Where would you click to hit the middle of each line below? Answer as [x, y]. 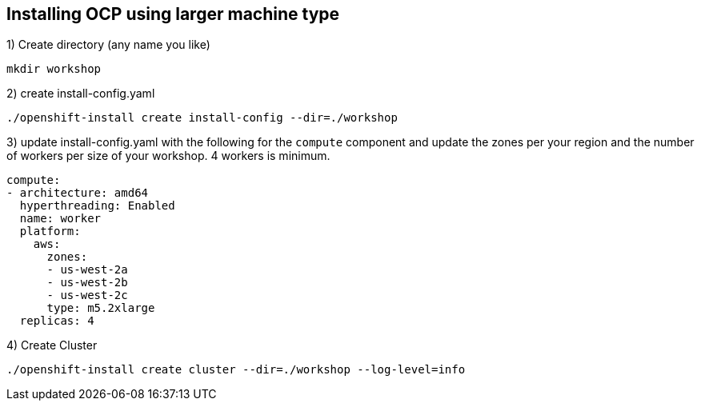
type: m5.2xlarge [101, 308]
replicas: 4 [57, 321]
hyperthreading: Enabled [97, 206]
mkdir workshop [54, 69]
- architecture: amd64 [78, 193]
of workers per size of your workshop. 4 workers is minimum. [168, 156]
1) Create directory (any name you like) [108, 45]
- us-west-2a [87, 270]
